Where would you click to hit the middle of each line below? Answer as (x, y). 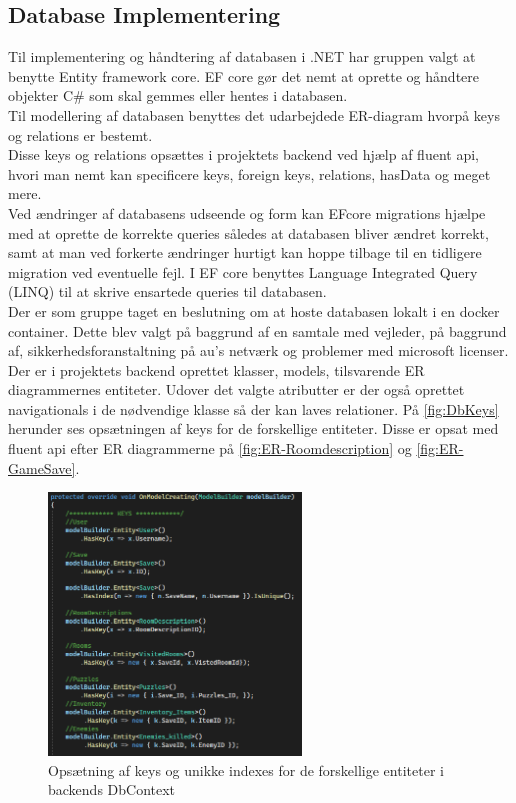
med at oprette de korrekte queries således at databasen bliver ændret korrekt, (248, 232)
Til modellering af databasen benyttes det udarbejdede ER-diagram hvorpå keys (254, 114)
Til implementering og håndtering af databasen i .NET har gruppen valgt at (242, 56)
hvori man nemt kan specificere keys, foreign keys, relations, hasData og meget (249, 173)
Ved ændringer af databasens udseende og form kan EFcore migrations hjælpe (247, 212)
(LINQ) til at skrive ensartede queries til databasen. (167, 291)
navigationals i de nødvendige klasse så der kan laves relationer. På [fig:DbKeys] (253, 408)
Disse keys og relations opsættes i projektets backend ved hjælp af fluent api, (243, 154)
